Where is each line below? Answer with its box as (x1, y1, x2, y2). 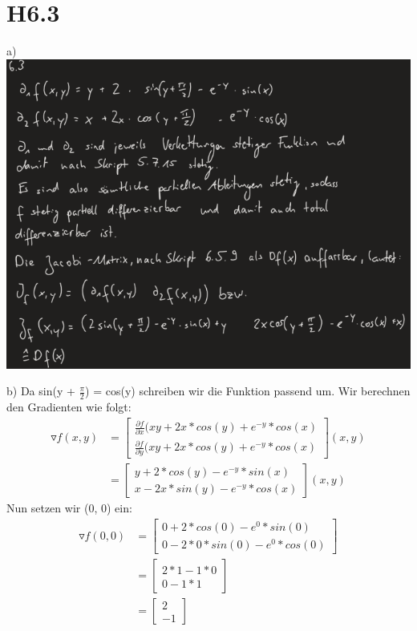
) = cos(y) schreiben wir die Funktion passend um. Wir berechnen (85, 382, 411, 399)
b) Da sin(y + (6, 382, 75, 399)
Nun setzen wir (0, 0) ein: (6, 500, 132, 516)
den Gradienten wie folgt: (6, 398, 132, 415)
